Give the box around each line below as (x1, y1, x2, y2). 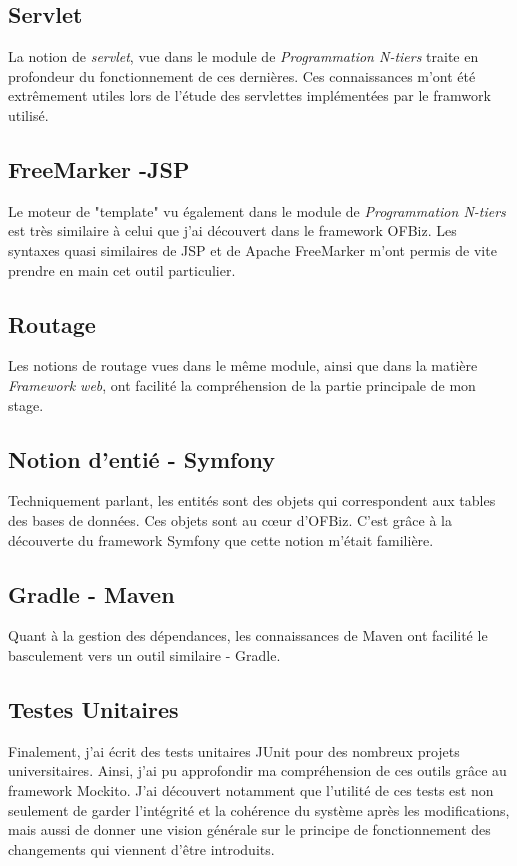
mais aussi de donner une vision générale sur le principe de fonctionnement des (8, 819, 491, 840)
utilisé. (8, 104, 49, 125)
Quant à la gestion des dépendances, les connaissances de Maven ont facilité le (8, 625, 488, 646)
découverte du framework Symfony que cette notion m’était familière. (8, 529, 434, 550)
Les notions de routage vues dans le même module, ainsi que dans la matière (8, 355, 478, 376)
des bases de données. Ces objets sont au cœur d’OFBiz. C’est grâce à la (8, 509, 452, 530)
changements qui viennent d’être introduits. (8, 838, 275, 859)
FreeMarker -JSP (8, 153, 190, 184)
